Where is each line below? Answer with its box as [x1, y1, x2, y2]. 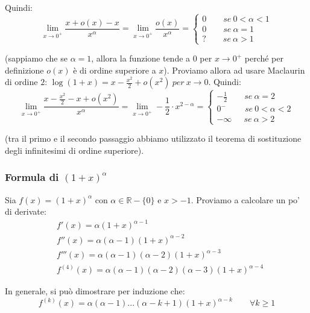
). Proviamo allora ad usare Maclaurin [163, 63, 305, 76]
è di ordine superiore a [73, 63, 156, 76]
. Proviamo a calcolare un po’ [191, 193, 300, 206]
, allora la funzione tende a [91, 52, 191, 65]
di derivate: [5, 205, 46, 218]
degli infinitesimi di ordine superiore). [5, 144, 144, 156]
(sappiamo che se [5, 52, 68, 65]
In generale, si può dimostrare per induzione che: [5, 285, 185, 297]
